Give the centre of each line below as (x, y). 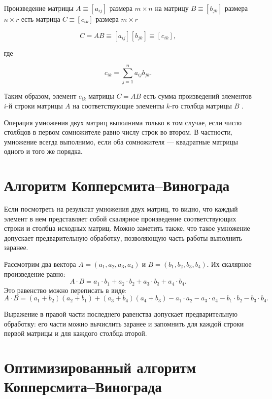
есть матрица (41, 19)
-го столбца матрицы (201, 105)
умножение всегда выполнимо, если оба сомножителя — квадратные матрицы (121, 141)
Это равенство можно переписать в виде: (66, 290)
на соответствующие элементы (118, 105)
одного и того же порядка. (43, 151)
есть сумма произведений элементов (197, 96)
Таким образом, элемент (40, 96)
